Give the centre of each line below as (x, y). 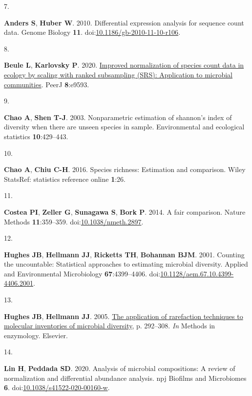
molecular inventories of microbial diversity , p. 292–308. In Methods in (110, 326)
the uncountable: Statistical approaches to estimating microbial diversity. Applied (126, 264)
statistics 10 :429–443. (36, 136)
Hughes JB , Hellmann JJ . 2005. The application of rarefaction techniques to (124, 316)
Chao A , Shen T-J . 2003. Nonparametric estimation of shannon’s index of (118, 117)
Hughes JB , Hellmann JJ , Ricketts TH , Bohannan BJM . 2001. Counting (124, 254)
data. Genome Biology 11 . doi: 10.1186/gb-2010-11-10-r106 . (92, 32)
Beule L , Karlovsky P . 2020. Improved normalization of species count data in (124, 65)
